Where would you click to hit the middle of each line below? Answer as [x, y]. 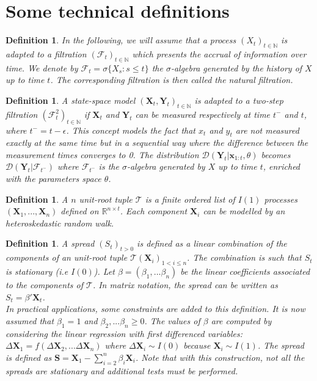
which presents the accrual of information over [219, 53]
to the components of [45, 285]
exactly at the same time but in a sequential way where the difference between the [157, 143]
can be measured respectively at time [203, 114]
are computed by [241, 320]
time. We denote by [42, 67]
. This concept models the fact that [131, 130]
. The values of [172, 320]
